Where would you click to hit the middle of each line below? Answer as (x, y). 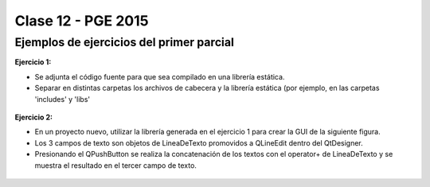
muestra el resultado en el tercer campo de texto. (115, 165)
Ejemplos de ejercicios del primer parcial (124, 42)
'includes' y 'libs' (63, 99)
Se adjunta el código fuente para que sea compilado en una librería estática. (160, 76)
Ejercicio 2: (34, 117)
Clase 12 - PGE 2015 (82, 21)
